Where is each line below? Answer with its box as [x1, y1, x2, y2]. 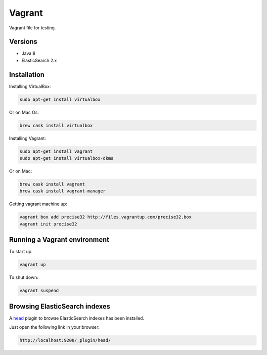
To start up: [9, 249, 33, 255]
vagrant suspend [19, 288, 59, 294]
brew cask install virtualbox [19, 123, 93, 128]
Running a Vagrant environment [9, 235, 110, 244]
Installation [9, 70, 44, 79]
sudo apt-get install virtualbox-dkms [19, 156, 114, 161]
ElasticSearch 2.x [21, 57, 57, 63]
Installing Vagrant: [9, 135, 46, 141]
